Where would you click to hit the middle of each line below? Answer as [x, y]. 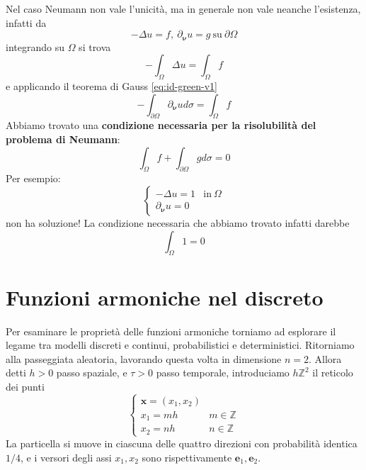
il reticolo [333, 373]
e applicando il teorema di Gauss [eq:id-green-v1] [112, 86]
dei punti [25, 386]
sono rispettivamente [187, 457]
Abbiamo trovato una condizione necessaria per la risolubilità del [161, 125]
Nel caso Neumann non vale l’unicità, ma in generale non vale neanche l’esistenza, [183, 9]
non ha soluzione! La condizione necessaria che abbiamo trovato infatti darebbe [178, 223]
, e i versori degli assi [66, 457]
